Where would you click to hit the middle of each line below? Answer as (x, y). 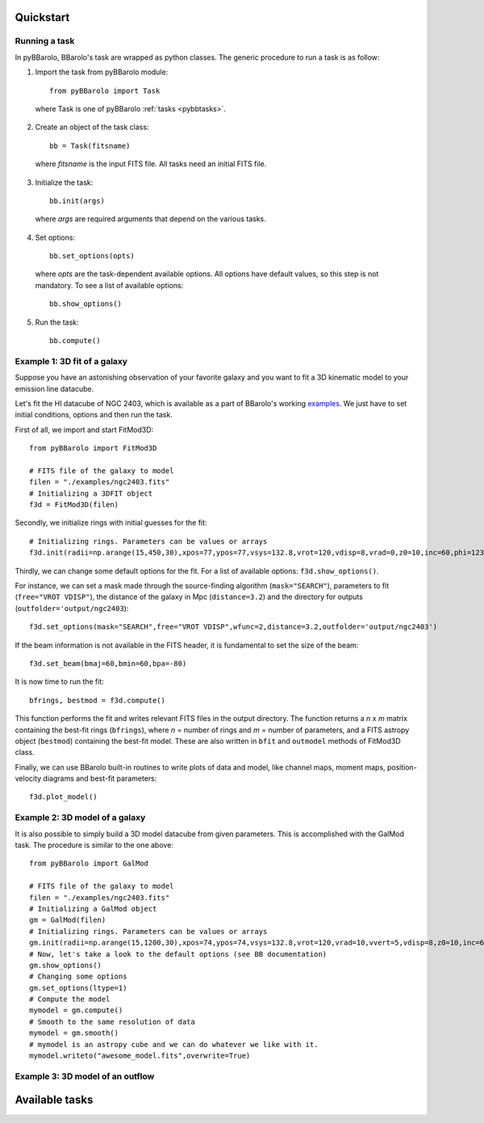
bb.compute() (75, 341)
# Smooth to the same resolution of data (112, 1022)
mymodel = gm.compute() (76, 1010)
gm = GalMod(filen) (68, 920)
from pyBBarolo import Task (105, 90)
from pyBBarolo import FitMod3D (93, 448)
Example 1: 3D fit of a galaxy (71, 361)
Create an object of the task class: (92, 127)
